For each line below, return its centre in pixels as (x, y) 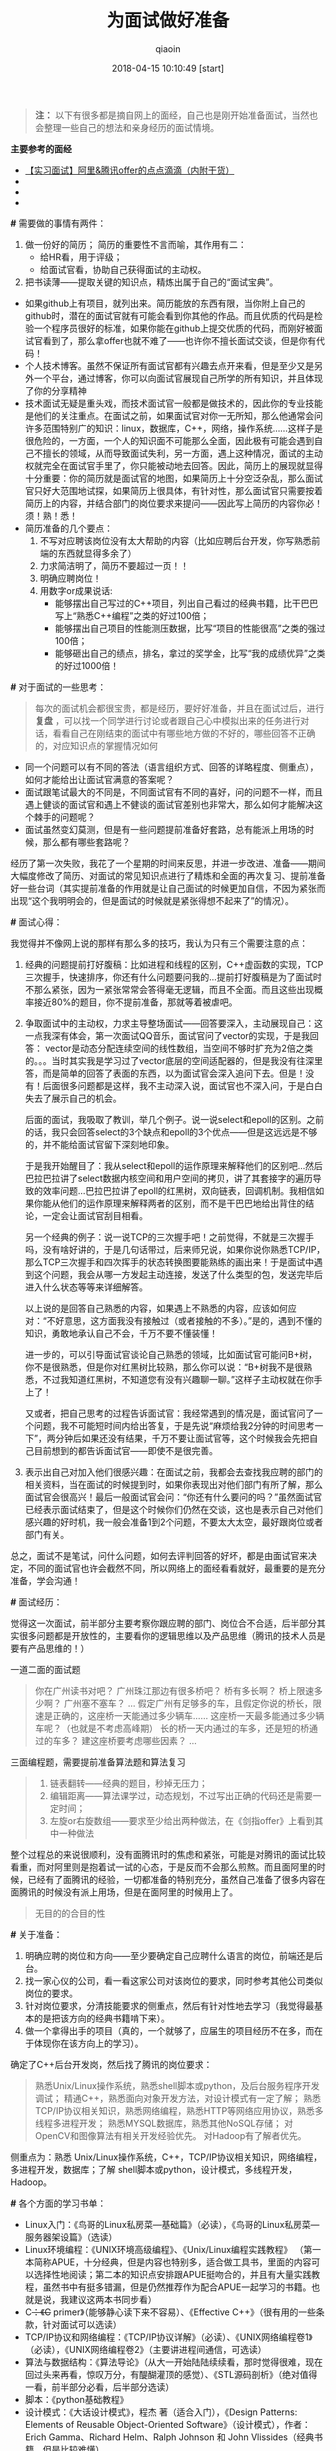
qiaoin (168, 48)
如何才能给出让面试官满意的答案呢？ (99, 779)
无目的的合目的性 (70, 1913)
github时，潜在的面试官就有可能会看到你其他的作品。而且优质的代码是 (169, 315)
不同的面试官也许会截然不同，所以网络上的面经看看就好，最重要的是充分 (176, 1568)
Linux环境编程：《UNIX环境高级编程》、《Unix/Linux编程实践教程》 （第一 (173, 2249)
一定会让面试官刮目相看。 (95, 1215)
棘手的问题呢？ (64, 817)
